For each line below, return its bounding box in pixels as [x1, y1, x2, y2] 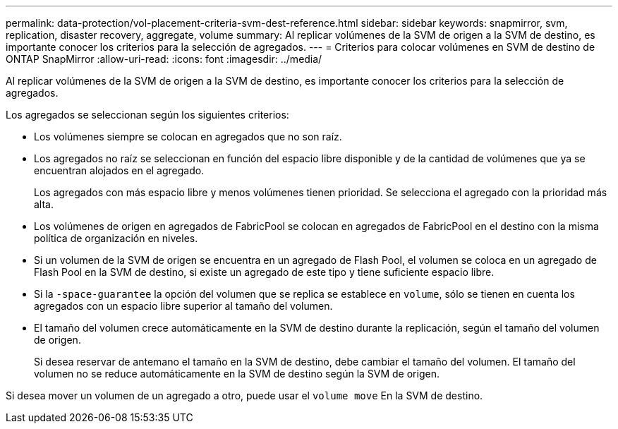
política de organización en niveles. [34, 232, 198, 244]
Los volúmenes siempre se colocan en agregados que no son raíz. [34, 131, 342, 143]
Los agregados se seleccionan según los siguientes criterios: [6, 109, 289, 121]
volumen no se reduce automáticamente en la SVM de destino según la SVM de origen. [34, 368, 440, 380]
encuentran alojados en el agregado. [34, 164, 205, 176]
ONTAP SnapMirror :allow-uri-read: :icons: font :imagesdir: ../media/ [6, 53, 322, 65]
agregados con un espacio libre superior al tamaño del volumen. [34, 300, 333, 312]
